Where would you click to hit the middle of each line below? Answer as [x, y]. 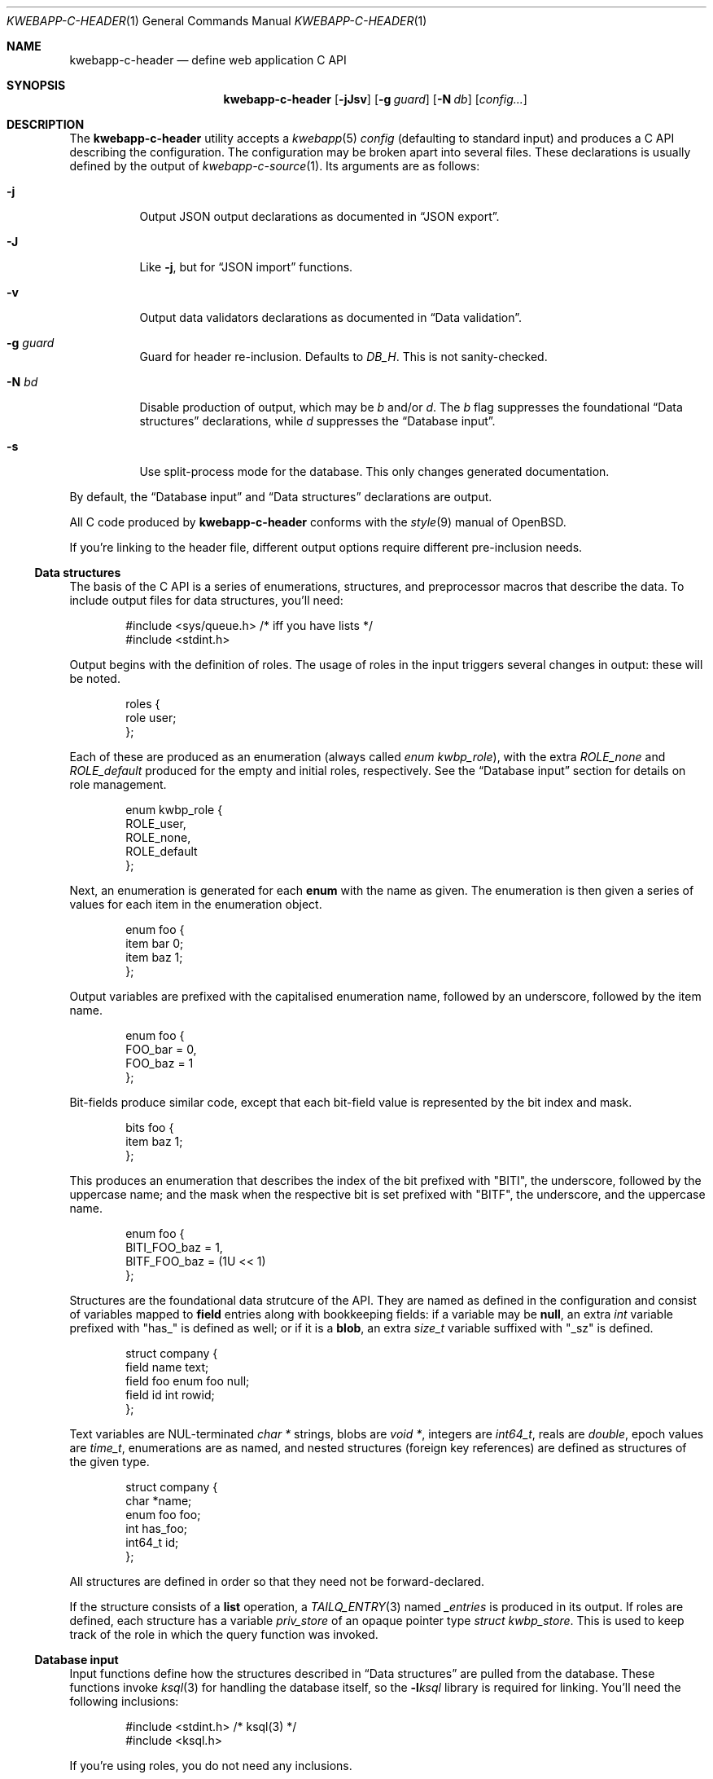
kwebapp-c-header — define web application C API [208, 60]
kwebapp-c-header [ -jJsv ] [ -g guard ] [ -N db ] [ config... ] [375, 99]
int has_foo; [157, 1528]
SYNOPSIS [36, 85]
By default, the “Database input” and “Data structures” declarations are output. [281, 497]
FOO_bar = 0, [161, 1049]
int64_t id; [152, 1542]
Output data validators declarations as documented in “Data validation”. [331, 317]
